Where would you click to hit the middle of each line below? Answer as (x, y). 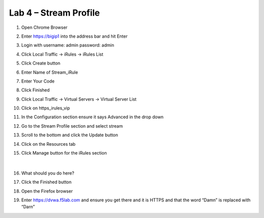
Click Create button (41, 63)
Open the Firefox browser (47, 191)
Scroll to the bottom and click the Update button (70, 135)
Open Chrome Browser (44, 27)
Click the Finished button (46, 182)
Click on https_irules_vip (46, 108)
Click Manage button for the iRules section (64, 153)
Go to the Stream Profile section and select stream (72, 126)
